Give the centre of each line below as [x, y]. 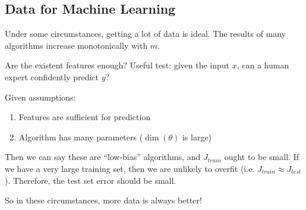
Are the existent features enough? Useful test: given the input [117, 65]
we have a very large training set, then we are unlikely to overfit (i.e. [130, 168]
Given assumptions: [40, 97]
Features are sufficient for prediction [85, 117]
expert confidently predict [52, 76]
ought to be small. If [261, 157]
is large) [197, 137]
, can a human [263, 65]
